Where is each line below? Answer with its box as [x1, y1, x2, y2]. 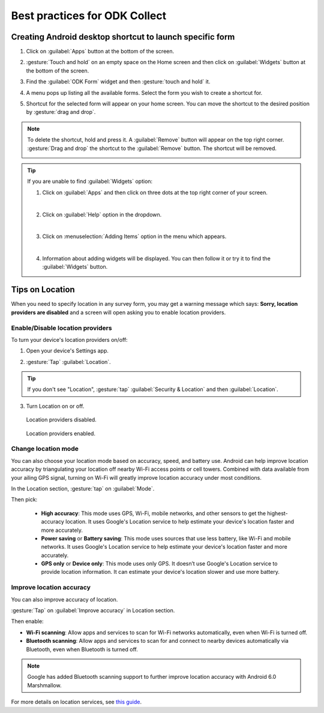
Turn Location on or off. [26, 402, 85, 410]
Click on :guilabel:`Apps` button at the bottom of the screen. [26, 48, 175, 55]
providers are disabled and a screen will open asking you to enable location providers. [11, 309, 226, 316]
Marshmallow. [27, 681, 62, 689]
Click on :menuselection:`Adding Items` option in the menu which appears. [42, 233, 227, 240]
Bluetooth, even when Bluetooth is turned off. [26, 645, 138, 653]
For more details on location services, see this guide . [11, 699, 142, 706]
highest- [267, 510, 288, 517]
